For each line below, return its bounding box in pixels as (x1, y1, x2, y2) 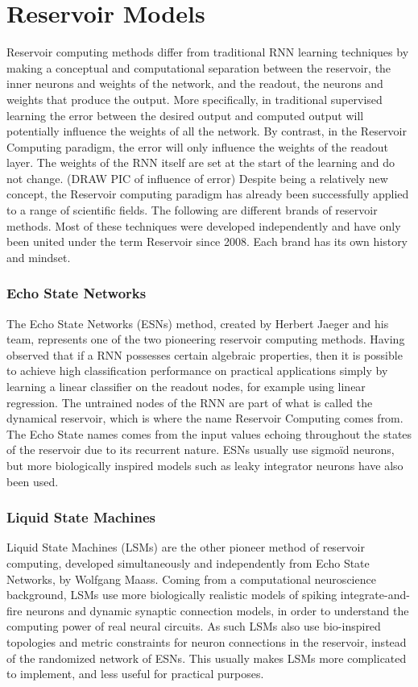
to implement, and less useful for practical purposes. (6, 665, 264, 682)
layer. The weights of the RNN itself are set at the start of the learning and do (6, 154, 395, 171)
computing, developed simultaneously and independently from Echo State (6, 555, 370, 571)
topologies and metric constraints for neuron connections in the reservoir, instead (6, 633, 407, 650)
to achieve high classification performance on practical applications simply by (6, 362, 388, 379)
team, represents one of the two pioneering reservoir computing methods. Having (6, 331, 405, 348)
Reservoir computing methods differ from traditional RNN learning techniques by (6, 44, 409, 60)
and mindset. (6, 248, 71, 265)
